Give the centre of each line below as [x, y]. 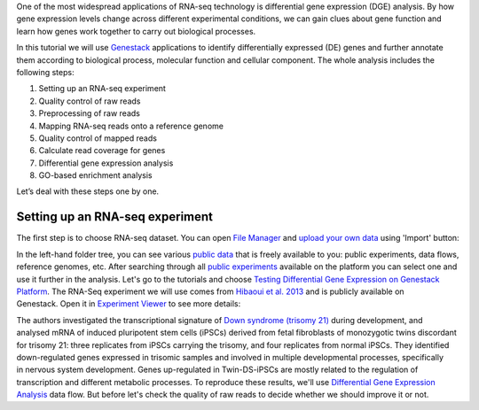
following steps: [45, 72]
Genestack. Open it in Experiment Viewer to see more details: [129, 304]
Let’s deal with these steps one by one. [88, 191]
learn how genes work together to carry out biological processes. [136, 31]
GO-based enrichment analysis [95, 175]
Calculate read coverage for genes [102, 151]
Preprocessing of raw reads [90, 113]
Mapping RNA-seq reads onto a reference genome [131, 126]
